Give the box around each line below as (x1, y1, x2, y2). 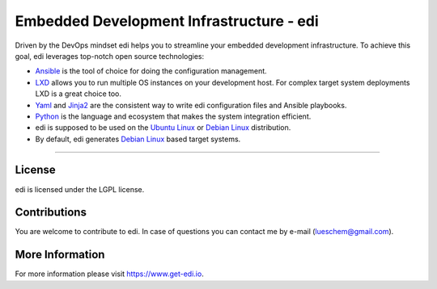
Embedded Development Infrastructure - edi (15, 12, 319, 30)
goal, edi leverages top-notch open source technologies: (15, 51, 205, 61)
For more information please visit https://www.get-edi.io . (15, 269, 204, 279)
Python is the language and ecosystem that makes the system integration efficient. (35, 111, 312, 121)
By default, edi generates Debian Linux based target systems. (35, 134, 241, 144)
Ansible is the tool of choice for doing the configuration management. (35, 66, 267, 76)
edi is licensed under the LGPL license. (15, 184, 145, 194)
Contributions (15, 206, 87, 220)
